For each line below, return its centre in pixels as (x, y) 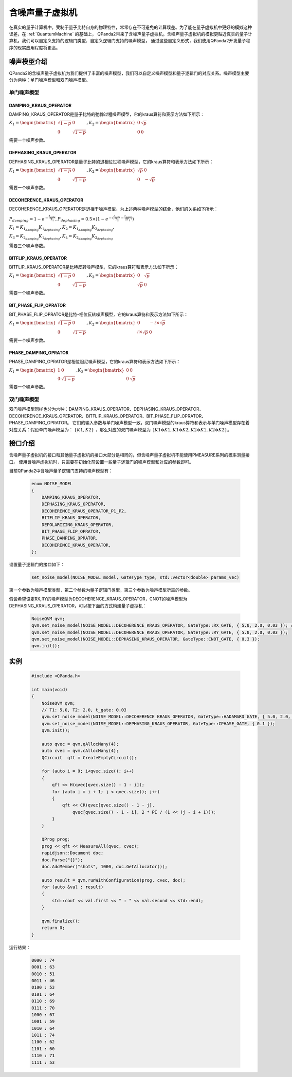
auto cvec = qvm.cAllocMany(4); (80, 751)
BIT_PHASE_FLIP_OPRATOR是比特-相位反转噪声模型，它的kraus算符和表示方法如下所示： (99, 314)
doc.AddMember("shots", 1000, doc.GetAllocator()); (105, 867)
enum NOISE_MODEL (52, 484)
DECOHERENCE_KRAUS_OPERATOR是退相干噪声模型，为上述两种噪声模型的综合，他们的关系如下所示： (114, 209)
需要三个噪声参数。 (28, 245)
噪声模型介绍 (28, 62)
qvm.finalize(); (61, 921)
